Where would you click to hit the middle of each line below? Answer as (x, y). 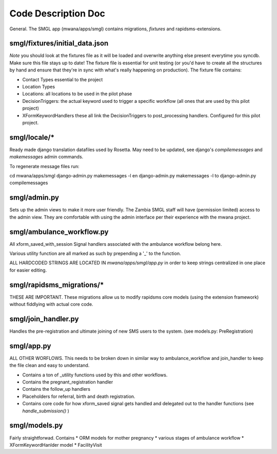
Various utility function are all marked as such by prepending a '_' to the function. (95, 253)
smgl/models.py (36, 425)
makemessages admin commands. (46, 157)
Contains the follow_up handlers (56, 389)
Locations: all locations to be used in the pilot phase (77, 94)
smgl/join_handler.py (44, 319)
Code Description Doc (57, 13)
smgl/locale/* (32, 137)
